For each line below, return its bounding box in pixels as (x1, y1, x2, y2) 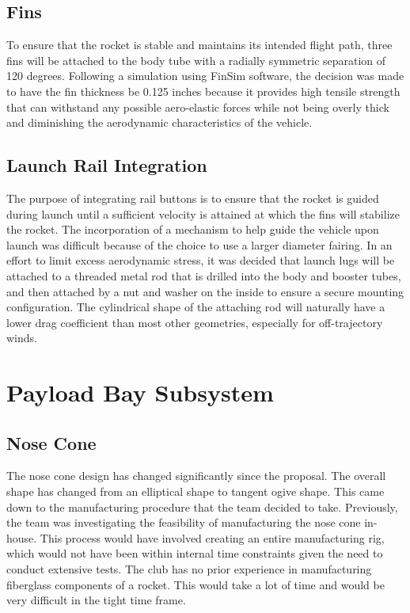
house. (6, 529, 37, 546)
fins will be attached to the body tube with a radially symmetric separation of (6, 51, 386, 68)
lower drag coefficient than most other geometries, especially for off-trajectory (6, 314, 383, 330)
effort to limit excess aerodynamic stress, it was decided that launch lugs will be (6, 252, 395, 268)
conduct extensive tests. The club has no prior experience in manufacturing (6, 561, 372, 577)
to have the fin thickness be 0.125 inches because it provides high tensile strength (6, 82, 401, 99)
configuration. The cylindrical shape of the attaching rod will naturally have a (6, 299, 385, 315)
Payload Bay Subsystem (6, 376, 274, 409)
